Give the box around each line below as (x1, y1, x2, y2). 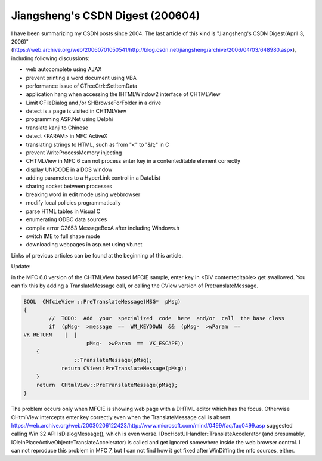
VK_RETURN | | (23, 332, 78, 338)
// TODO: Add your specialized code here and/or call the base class (48, 315, 285, 321)
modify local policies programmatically (26, 199, 122, 206)
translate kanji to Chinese (26, 124, 89, 131)
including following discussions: (11, 54, 89, 62)
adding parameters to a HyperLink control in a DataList (26, 174, 161, 181)
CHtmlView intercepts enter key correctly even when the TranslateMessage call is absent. (11, 413, 232, 420)
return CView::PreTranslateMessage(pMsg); (61, 364, 187, 372)
